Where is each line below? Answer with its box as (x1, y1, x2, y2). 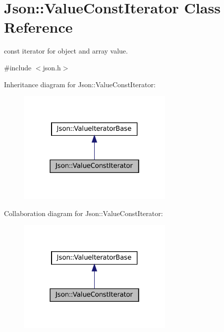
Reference (4, 17, 73, 37)
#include (4, 62, 32, 72)
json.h (43, 62, 61, 72)
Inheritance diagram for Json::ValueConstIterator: (4, 79, 156, 89)
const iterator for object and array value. (4, 46, 128, 56)
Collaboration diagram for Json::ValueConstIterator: (4, 208, 163, 218)
